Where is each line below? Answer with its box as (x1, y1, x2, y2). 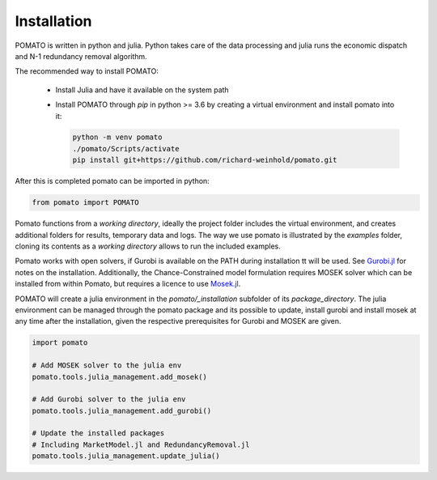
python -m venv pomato (72, 133, 163, 142)
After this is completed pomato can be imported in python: (15, 176, 210, 186)
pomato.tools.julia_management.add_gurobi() (32, 406, 212, 415)
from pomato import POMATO (32, 198, 139, 207)
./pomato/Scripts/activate (72, 144, 180, 153)
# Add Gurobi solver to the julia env (32, 395, 186, 404)
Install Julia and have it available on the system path (55, 85, 230, 95)
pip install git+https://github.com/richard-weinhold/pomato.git (72, 155, 337, 165)
